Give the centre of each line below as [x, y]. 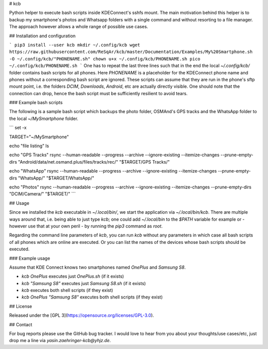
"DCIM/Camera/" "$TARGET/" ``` [42, 194]
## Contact [21, 324]
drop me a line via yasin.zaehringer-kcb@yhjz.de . [60, 341]
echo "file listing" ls [29, 146]
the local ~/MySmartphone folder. [44, 118]
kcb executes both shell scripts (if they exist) [67, 291]
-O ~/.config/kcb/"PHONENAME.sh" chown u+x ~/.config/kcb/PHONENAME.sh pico [105, 59]
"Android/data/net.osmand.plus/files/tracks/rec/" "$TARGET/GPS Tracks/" [94, 162]
